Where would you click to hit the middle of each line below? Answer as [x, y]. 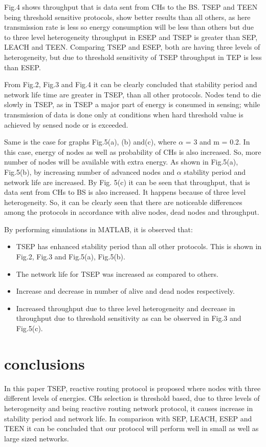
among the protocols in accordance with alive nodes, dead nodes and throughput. [132, 212]
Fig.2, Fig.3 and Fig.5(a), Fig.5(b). [71, 257]
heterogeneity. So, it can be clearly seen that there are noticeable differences [123, 202]
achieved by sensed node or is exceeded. [66, 124]
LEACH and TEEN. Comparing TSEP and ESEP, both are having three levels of [132, 47]
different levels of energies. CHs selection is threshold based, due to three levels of [132, 398]
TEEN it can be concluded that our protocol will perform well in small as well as [131, 428]
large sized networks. [37, 438]
